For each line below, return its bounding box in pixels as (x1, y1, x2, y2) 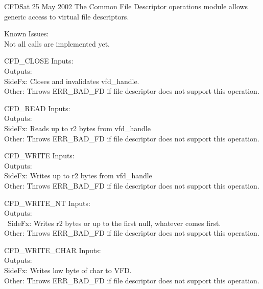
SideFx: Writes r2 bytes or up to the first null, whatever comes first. (7, 217, 221, 228)
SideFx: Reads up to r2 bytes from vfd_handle (4, 122, 151, 133)
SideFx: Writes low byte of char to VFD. (4, 265, 132, 276)
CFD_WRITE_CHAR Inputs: (4, 244, 101, 255)
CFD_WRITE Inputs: (4, 150, 75, 161)
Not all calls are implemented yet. (4, 38, 110, 49)
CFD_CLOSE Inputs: (4, 55, 74, 66)
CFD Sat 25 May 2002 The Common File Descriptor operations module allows (4, 1, 248, 11)
